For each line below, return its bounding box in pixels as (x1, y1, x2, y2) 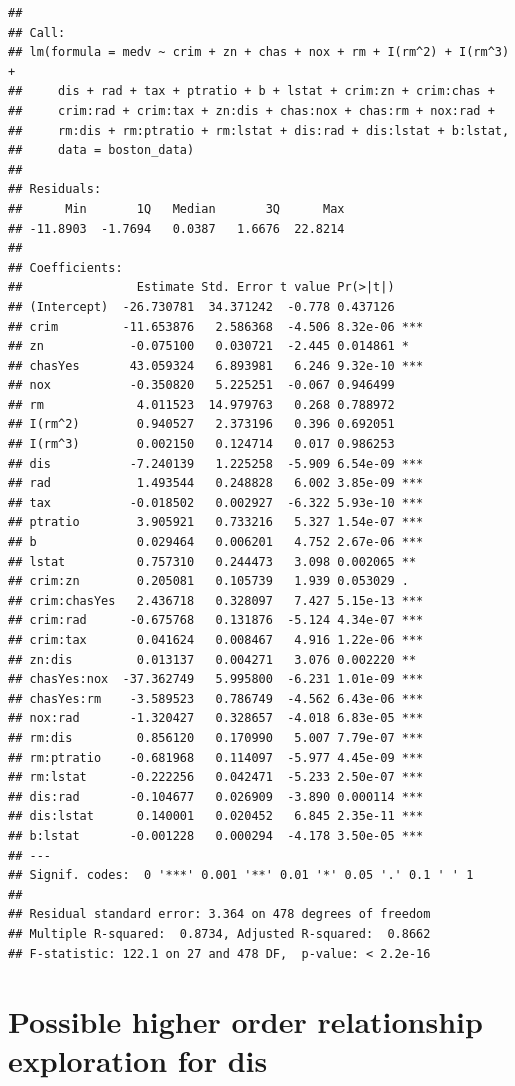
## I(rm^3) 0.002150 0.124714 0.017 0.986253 (8, 437, 395, 452)
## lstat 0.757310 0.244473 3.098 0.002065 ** (8, 554, 417, 569)
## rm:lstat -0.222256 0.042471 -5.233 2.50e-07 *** (8, 770, 424, 785)
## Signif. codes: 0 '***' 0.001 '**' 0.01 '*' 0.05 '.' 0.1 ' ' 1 (8, 868, 474, 883)
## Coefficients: (8, 260, 123, 275)
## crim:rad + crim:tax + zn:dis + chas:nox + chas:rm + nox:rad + (8, 103, 495, 118)
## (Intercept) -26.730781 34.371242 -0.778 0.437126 (8, 299, 395, 314)
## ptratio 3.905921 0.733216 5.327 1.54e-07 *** (8, 515, 424, 530)
